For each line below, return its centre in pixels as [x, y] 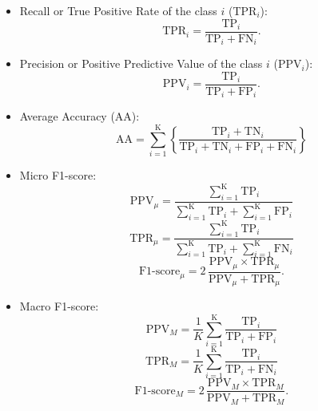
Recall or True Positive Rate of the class [118, 10]
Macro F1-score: [59, 306]
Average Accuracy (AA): [79, 116]
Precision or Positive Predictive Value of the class [141, 63]
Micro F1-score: [58, 174]
